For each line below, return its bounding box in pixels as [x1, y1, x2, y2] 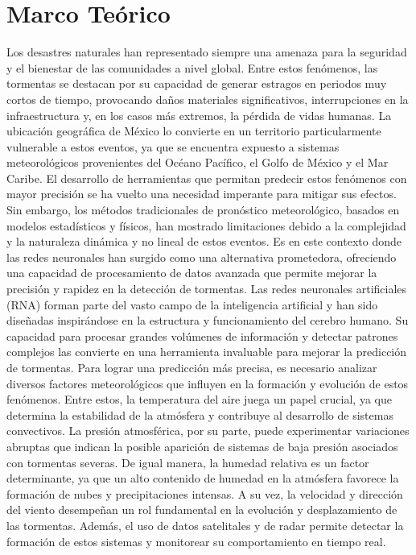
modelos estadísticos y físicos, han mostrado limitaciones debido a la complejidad [6, 217, 406, 234]
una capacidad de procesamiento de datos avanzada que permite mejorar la [6, 264, 377, 281]
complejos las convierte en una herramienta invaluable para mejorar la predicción [6, 343, 407, 360]
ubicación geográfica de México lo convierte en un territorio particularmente [6, 122, 381, 139]
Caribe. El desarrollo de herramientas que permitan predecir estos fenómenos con [6, 169, 407, 186]
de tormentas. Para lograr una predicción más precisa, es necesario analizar [6, 359, 377, 375]
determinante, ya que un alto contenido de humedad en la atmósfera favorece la [6, 470, 399, 487]
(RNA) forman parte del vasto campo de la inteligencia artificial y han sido [6, 296, 378, 313]
